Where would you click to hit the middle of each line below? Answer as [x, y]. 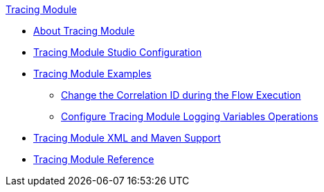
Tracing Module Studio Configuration [118, 52]
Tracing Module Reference [94, 159]
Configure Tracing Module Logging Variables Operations [190, 116]
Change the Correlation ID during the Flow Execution [181, 95]
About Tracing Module [84, 31]
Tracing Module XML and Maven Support [127, 138]
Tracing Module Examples [92, 74]
